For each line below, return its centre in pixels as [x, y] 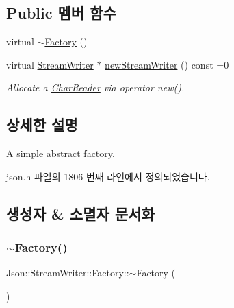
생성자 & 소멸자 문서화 [80, 213]
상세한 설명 [42, 125]
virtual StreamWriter [50, 64]
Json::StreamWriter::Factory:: [68, 273]
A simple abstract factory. [61, 153]
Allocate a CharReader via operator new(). [95, 87]
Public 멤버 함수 [61, 13]
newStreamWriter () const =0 [167, 64]
